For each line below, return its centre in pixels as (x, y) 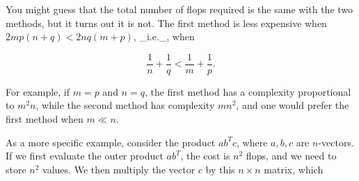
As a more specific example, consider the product (111, 142)
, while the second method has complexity (125, 105)
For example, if (38, 91)
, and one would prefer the (293, 105)
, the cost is (205, 156)
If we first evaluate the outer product (85, 156)
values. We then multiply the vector (119, 169)
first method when (45, 119)
